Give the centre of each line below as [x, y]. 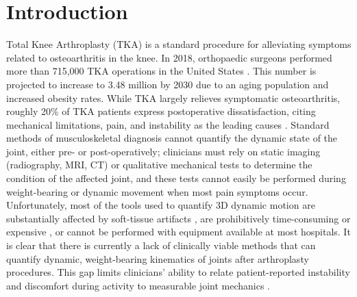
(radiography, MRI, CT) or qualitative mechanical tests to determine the [159, 165]
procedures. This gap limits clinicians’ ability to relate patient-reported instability [178, 272]
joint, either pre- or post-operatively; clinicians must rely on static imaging [163, 151]
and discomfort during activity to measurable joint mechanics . [138, 285]
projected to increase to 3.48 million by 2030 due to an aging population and [168, 84]
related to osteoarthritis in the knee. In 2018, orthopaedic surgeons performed [169, 57]
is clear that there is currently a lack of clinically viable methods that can [161, 245]
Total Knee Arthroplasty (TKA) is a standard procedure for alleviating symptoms [179, 44]
